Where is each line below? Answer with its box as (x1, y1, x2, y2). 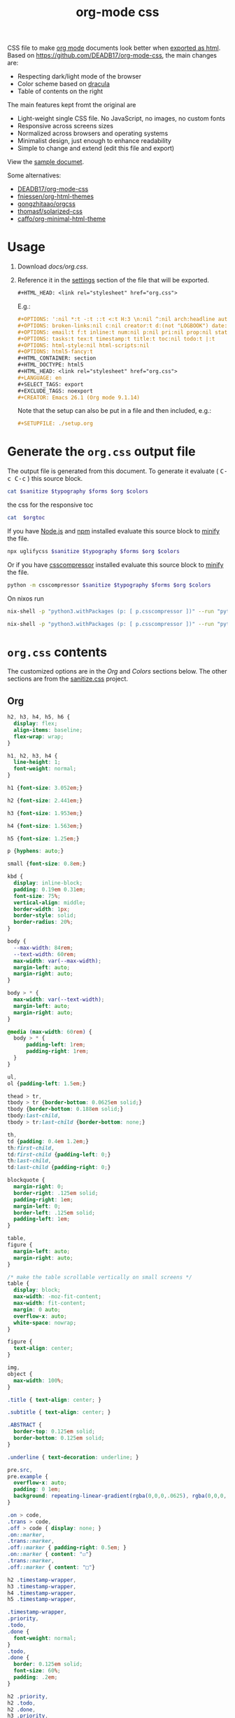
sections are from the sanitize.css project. (7, 674, 128, 683)
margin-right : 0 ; (13, 1183, 64, 1190)
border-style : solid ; (13, 912, 77, 919)
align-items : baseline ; (13, 726, 83, 733)
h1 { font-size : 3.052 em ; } (7, 784, 83, 792)
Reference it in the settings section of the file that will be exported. (17, 276, 210, 285)
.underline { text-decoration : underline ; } (7, 1454, 139, 1461)
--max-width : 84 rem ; (13, 944, 73, 951)
